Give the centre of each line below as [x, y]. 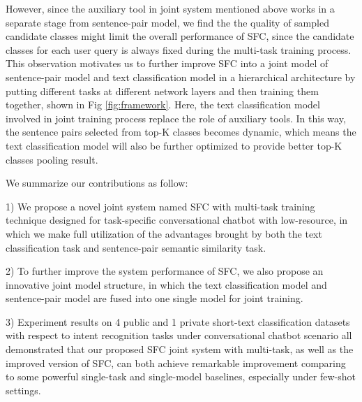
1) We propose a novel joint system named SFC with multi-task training [160, 206]
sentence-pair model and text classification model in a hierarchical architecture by [181, 77]
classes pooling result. [52, 159]
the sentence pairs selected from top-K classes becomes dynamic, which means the [181, 132]
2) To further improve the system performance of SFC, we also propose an [165, 271]
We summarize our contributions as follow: [97, 183]
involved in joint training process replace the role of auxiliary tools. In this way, [176, 118]
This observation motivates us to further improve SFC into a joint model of [167, 63]
